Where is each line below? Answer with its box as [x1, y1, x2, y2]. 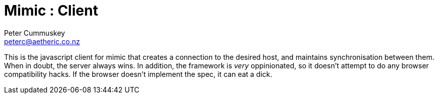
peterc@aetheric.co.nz [4, 37, 80, 46]
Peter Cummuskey [4, 28, 65, 37]
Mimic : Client [4, 2, 99, 19]
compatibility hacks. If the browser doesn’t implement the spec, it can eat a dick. [4, 69, 272, 78]
